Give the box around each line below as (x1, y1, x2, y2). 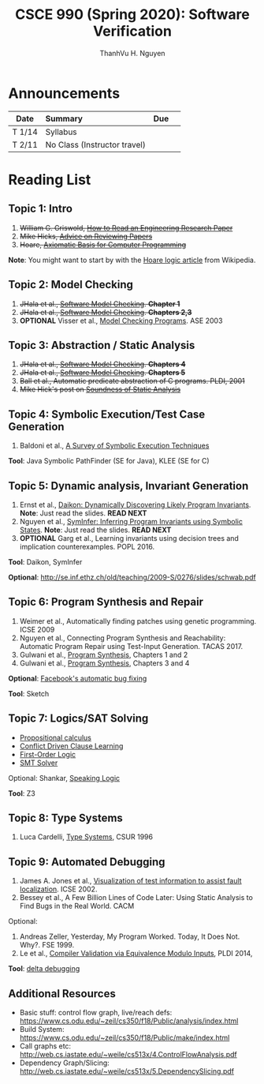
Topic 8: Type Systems (8, 811, 124, 824)
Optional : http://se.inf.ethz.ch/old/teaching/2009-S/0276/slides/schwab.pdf (8, 572, 256, 582)
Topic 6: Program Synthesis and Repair (8, 595, 203, 609)
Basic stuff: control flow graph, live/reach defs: (19, 1008, 173, 1017)
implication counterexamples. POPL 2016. (19, 542, 155, 551)
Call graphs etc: (19, 1041, 72, 1051)
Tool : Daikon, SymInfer (8, 557, 83, 566)
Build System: (19, 1025, 65, 1033)
